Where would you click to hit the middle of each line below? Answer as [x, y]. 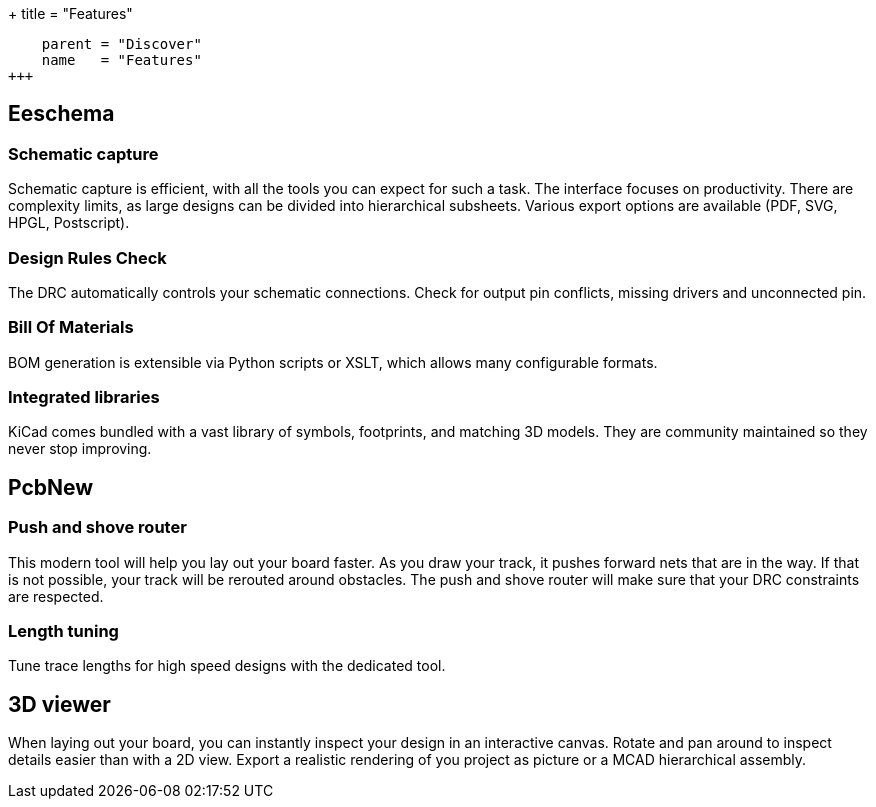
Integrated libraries [84, 397]
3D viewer [59, 704]
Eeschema [61, 114]
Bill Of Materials [71, 327]
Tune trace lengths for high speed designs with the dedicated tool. [227, 666]
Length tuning [63, 631]
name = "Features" [121, 60]
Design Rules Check [87, 257]
